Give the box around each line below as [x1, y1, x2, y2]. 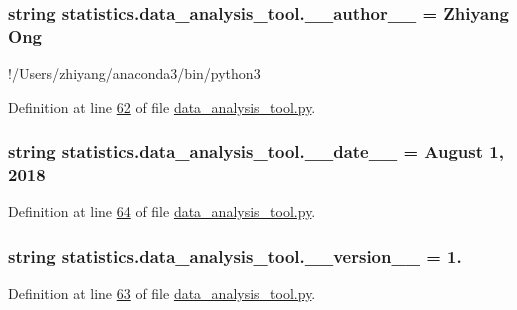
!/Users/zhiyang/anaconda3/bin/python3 [8, 63, 261, 84]
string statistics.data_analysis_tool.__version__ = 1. [8, 243, 462, 268]
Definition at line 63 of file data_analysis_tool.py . [8, 283, 316, 304]
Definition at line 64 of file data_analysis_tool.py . [8, 201, 316, 222]
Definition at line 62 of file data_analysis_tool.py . [8, 96, 316, 117]
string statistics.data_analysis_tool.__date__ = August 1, [8, 139, 504, 164]
